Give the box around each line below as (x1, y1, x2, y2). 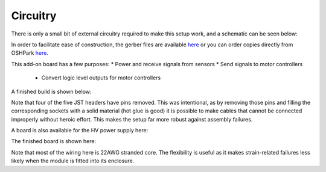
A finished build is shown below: (11, 88, 92, 95)
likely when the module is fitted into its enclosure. (11, 157, 135, 165)
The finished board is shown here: (11, 138, 97, 145)
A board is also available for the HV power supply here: (11, 127, 149, 134)
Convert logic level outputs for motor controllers (41, 74, 161, 81)
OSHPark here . (11, 49, 48, 57)
